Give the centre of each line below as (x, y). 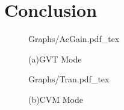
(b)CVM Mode (56, 99)
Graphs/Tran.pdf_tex (69, 79)
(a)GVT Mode (55, 59)
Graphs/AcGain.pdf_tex (74, 39)
